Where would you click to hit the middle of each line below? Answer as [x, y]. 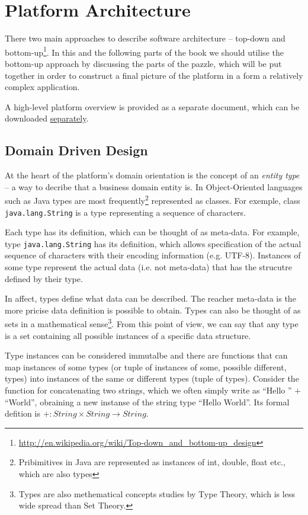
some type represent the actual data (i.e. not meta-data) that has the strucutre [148, 267]
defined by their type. [44, 278]
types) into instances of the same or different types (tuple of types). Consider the [152, 378]
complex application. [42, 87]
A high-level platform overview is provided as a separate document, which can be [152, 106]
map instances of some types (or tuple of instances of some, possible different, [146, 367]
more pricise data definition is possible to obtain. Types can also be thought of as [153, 310]
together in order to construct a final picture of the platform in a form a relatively [154, 75]
